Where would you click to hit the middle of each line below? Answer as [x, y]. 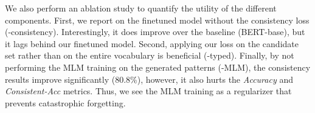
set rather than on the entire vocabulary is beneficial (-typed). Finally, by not [150, 55]
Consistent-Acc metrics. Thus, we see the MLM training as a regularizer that [148, 91]
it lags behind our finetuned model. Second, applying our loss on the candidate [152, 43]
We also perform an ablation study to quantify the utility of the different [141, 8]
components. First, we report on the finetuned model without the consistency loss [157, 20]
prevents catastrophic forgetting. [65, 102]
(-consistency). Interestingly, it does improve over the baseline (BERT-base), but [155, 32]
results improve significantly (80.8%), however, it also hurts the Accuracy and [149, 79]
